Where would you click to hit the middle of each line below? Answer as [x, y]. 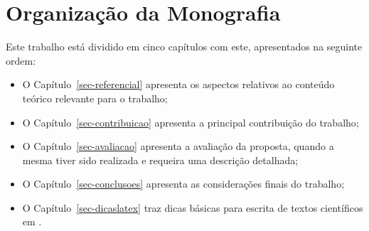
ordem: [21, 60]
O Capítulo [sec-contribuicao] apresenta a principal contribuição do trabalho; [191, 122]
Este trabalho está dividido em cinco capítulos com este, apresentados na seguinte [184, 47]
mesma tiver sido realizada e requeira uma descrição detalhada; [160, 160]
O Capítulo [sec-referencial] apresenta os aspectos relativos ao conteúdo [178, 84]
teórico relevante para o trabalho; [95, 98]
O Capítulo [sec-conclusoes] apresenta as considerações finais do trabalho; [183, 184]
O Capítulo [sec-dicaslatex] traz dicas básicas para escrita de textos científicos [193, 207]
